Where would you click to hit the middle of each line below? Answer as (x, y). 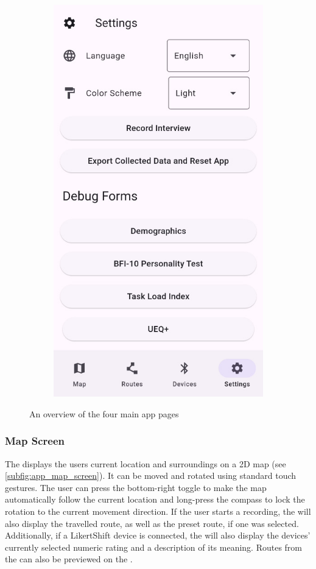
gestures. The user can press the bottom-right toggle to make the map (136, 487)
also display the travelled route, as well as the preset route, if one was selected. (152, 523)
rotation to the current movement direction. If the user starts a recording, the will (158, 511)
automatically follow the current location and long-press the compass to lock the (155, 499)
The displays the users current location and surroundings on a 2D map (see (146, 463)
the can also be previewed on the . (69, 559)
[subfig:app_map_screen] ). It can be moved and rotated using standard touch (151, 475)
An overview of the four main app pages (104, 413)
